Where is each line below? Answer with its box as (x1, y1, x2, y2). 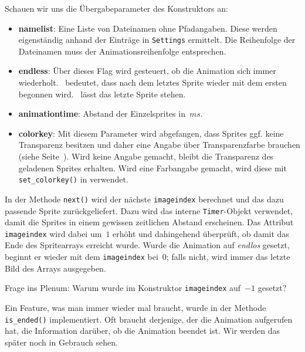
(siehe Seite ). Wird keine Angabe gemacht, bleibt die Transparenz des (18, 150, 274, 162)
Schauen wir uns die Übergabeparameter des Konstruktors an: (5, 2, 228, 14)
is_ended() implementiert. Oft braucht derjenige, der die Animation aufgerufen (5, 313, 293, 325)
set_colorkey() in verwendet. (18, 173, 128, 185)
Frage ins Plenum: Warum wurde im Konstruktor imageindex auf (5, 282, 241, 294)
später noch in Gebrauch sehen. (5, 336, 118, 348)
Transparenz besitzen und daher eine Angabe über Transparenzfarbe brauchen (18, 138, 300, 151)
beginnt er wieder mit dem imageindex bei (5, 251, 158, 262)
